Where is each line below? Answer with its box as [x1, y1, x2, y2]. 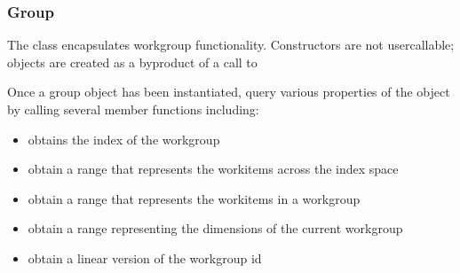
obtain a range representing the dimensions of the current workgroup [28, 219, 403, 238]
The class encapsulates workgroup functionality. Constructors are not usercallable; [7, 35, 455, 54]
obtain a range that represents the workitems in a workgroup [28, 189, 361, 207]
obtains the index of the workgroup [28, 129, 220, 148]
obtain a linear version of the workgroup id [28, 248, 262, 267]
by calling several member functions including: [7, 100, 259, 118]
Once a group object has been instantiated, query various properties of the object [7, 82, 450, 101]
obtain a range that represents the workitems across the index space [28, 160, 399, 178]
